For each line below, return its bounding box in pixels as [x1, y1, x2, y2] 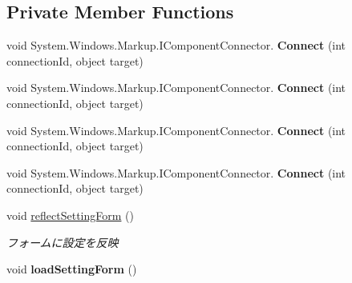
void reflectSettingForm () [6, 206, 134, 223]
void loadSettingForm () [6, 261, 137, 277]
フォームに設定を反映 [6, 233, 119, 250]
